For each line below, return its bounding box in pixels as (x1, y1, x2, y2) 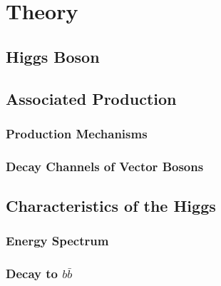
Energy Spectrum (6, 232, 109, 250)
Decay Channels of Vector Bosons (6, 157, 204, 175)
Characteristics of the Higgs (6, 195, 216, 217)
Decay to (6, 265, 58, 282)
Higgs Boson (6, 45, 100, 67)
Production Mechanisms (6, 124, 148, 142)
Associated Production (6, 87, 177, 109)
